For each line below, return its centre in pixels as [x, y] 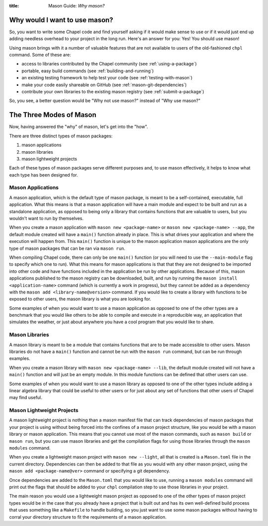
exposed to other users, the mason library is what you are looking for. [80, 299]
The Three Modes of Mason [53, 115]
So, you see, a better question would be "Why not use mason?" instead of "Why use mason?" [105, 101]
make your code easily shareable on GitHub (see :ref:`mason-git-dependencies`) [104, 85]
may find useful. [26, 398]
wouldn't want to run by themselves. [46, 218]
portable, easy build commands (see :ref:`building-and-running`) [88, 71]
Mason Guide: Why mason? [77, 6]
